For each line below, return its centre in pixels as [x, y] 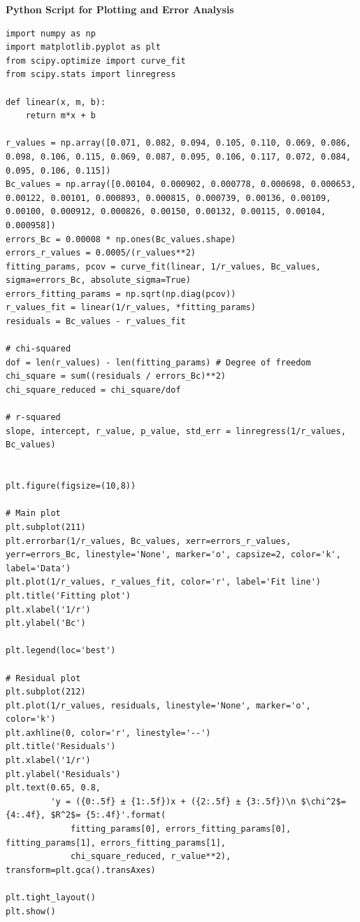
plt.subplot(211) [46, 527]
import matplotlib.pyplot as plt [83, 47]
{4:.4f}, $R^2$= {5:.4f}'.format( [86, 815]
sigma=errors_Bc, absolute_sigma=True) [98, 280]
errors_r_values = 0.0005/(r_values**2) [101, 253]
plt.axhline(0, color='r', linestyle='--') [108, 733]
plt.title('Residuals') [61, 747]
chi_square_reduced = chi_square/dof [93, 390]
